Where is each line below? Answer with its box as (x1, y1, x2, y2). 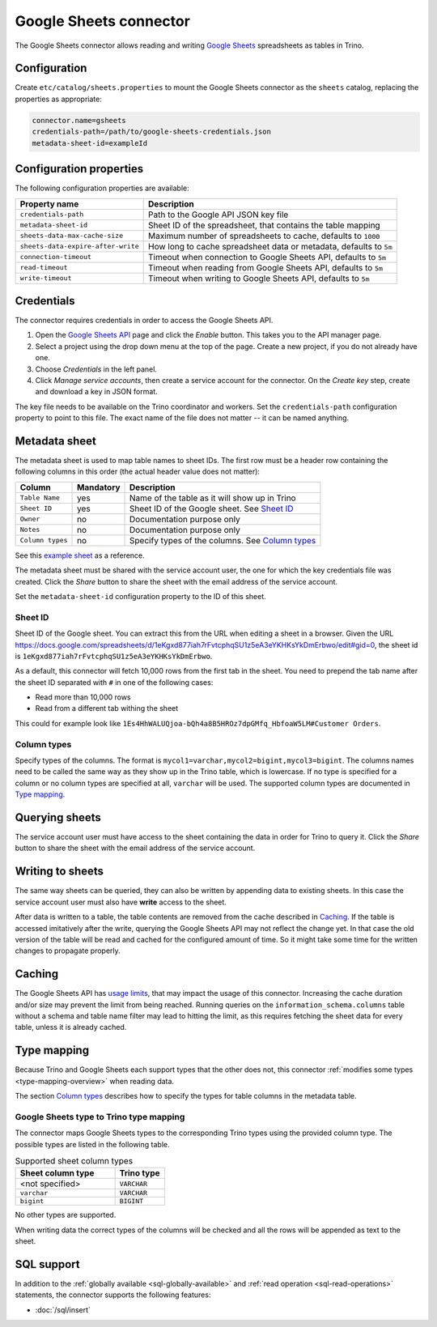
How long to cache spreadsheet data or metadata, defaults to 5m (148, 240, 392, 252)
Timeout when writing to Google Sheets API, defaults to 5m (148, 272, 370, 283)
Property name (19, 198, 79, 210)
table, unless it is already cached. (15, 1023, 127, 1032)
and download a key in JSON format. (35, 387, 158, 397)
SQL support (15, 1257, 80, 1271)
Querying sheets (15, 810, 101, 824)
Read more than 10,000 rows (35, 692, 131, 702)
